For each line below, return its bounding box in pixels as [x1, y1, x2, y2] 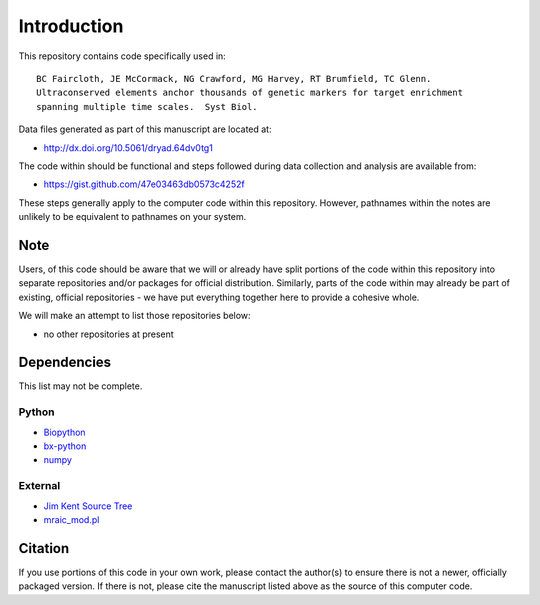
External [18, 479, 61, 493]
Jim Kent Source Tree [43, 500, 133, 512]
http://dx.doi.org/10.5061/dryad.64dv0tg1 [43, 141, 214, 154]
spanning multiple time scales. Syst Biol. [36, 101, 259, 112]
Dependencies [18, 354, 112, 371]
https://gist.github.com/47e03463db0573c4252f [43, 178, 245, 190]
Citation [18, 540, 70, 557]
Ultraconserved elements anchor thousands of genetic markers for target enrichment [36, 87, 464, 99]
